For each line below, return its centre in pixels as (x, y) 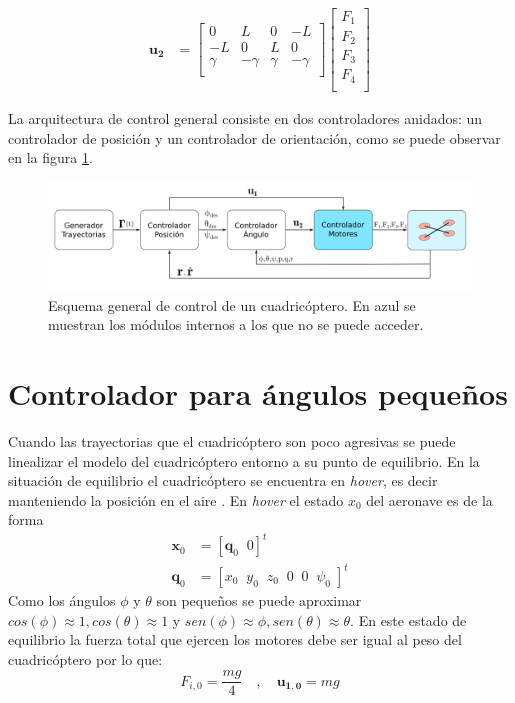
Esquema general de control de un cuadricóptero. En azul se (232, 304)
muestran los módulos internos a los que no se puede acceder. (236, 324)
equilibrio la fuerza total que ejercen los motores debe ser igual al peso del (235, 639)
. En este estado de (408, 619)
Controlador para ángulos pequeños (258, 393)
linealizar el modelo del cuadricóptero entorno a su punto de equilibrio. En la (244, 460)
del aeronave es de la (429, 499)
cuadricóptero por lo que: (85, 658)
